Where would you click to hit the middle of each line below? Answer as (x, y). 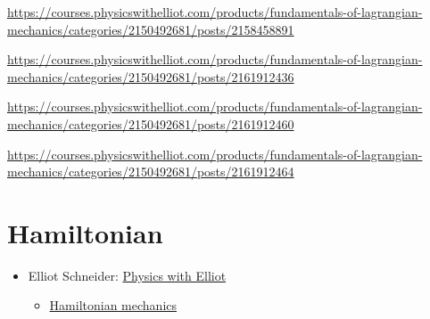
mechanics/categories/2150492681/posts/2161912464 (151, 172)
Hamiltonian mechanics (113, 305)
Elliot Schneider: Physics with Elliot (127, 275)
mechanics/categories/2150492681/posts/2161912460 (151, 123)
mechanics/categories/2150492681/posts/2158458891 (151, 29)
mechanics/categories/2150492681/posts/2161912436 (151, 76)
